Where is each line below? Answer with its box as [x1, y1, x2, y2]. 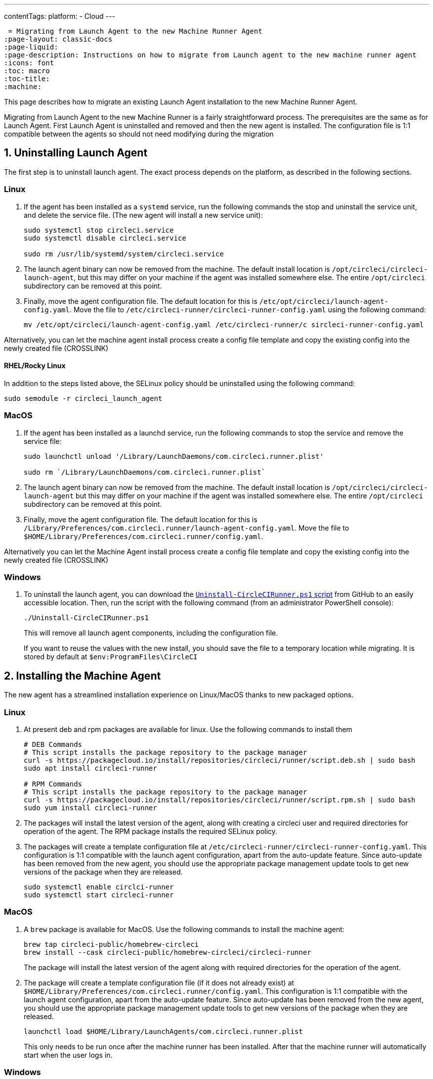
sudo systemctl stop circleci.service [24, 226, 174, 234]
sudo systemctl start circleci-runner [24, 890, 174, 899]
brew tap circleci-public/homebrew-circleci [24, 940, 199, 948]
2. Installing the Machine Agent [4, 669, 161, 682]
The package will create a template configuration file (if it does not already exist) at [24, 978, 294, 987]
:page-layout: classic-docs [4, 35, 113, 43]
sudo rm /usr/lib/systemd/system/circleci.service [24, 249, 224, 258]
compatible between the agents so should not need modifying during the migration [4, 130, 274, 138]
